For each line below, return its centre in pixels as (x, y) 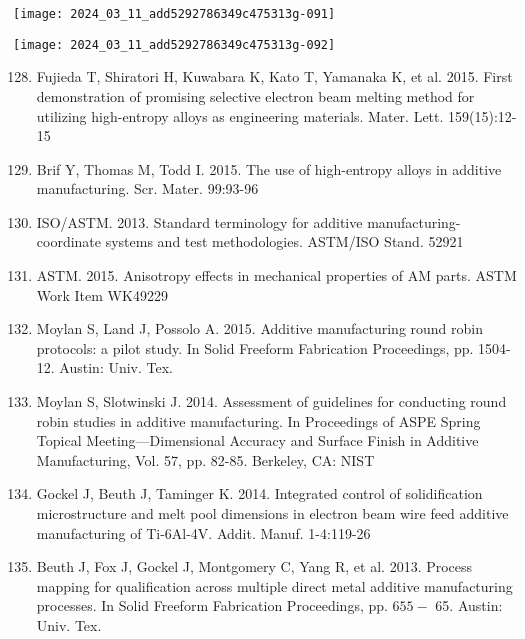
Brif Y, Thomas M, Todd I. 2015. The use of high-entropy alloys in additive (269, 168)
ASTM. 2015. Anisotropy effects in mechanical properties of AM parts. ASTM (276, 275)
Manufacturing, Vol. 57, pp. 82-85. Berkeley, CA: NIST (205, 459)
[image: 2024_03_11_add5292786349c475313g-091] (174, 14)
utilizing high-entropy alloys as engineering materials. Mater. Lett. (240, 115)
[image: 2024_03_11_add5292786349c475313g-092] (174, 44)
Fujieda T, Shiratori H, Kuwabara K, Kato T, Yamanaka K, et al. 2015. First (274, 76)
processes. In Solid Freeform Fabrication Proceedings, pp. (212, 605)
